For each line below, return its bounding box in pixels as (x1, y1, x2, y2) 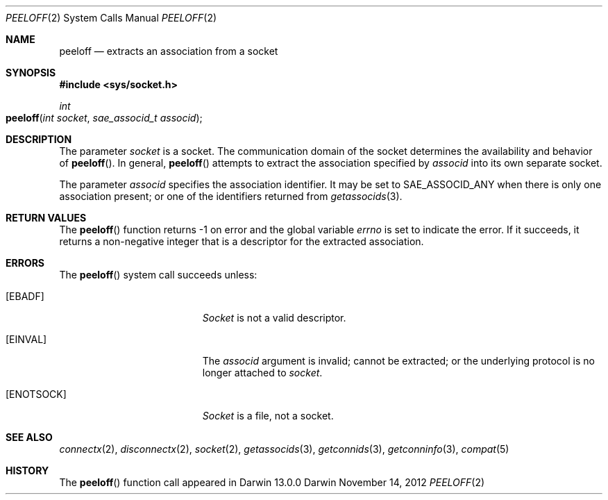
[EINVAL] (6, 333, 47, 345)
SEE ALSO (6, 431, 53, 443)
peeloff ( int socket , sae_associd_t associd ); (6, 112, 203, 124)
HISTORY (6, 465, 49, 476)
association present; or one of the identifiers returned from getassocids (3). (59, 190, 403, 202)
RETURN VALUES (6, 212, 87, 224)
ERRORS (6, 257, 45, 269)
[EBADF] (6, 290, 44, 302)
